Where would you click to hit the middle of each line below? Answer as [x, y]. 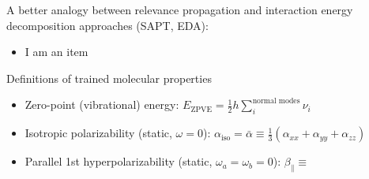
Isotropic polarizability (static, [98, 133]
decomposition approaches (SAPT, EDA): [107, 25]
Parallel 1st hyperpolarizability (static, [119, 161]
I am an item [56, 52]
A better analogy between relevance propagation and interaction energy [180, 9]
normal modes [276, 101]
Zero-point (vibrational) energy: [102, 104]
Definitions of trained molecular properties [109, 78]
